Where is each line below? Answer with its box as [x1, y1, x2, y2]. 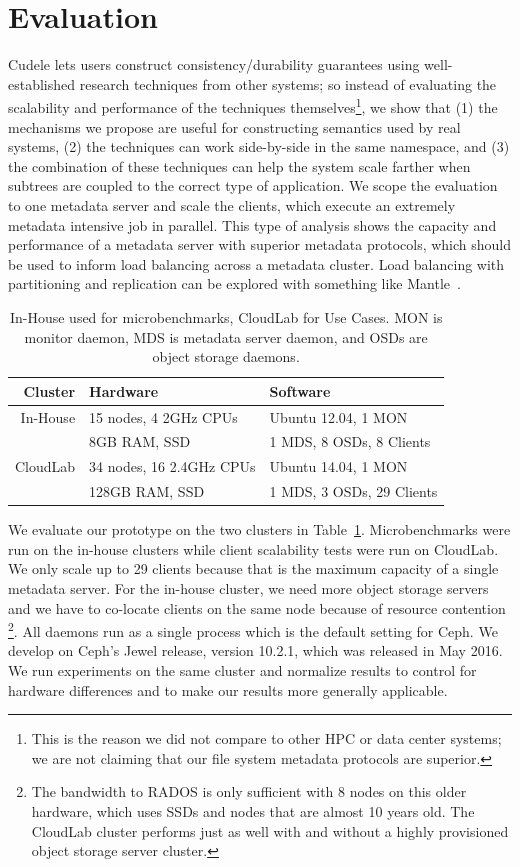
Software [269, 380, 331, 401]
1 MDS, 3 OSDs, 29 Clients [269, 481, 438, 502]
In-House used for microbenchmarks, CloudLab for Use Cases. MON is [9, 306, 443, 327]
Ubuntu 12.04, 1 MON [269, 406, 408, 427]
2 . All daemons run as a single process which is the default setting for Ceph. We [8, 618, 498, 641]
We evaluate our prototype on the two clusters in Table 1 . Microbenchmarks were [8, 519, 511, 540]
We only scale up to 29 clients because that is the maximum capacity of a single [8, 558, 499, 579]
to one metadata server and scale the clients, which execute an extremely [8, 194, 456, 215]
